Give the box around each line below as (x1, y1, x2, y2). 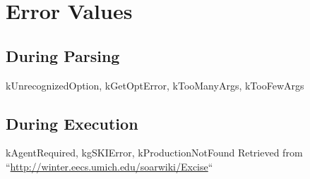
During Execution (6, 112, 138, 134)
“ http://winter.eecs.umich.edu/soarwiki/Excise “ (6, 159, 213, 173)
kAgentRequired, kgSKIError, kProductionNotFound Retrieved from (6, 145, 303, 160)
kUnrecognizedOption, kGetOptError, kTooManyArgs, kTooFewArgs (6, 78, 304, 92)
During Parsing (6, 44, 120, 66)
